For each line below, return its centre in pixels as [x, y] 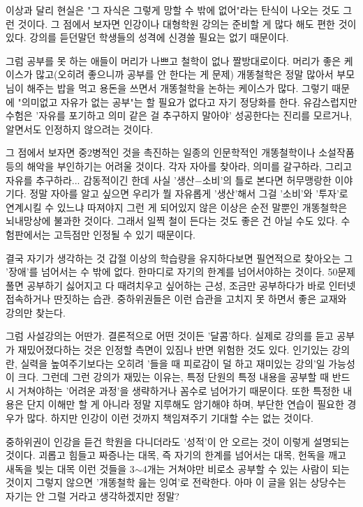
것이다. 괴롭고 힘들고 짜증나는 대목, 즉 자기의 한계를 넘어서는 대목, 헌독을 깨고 [176, 455]
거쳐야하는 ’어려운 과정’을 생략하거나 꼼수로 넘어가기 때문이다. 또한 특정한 [179, 390]
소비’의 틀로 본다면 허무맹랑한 [267, 180]
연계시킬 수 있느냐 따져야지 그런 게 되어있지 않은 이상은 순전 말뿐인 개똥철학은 [177, 207]
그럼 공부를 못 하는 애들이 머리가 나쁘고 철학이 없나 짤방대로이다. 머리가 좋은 [173, 60]
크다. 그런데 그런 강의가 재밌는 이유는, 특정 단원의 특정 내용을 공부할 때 [173, 377]
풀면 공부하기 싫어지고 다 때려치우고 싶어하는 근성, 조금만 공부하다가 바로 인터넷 [181, 285]
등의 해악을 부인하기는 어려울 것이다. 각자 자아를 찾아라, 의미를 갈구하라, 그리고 [179, 166]
